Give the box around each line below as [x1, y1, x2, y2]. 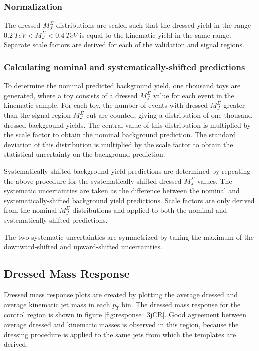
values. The [197, 175, 232, 186]
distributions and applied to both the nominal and [72, 205, 227, 215]
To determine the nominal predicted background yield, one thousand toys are [4, 80, 241, 91]
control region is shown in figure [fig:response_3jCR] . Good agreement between [4, 309, 246, 320]
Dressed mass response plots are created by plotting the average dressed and [4, 289, 238, 299]
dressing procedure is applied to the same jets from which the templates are [4, 329, 236, 339]
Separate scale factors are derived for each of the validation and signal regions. [4, 39, 244, 50]
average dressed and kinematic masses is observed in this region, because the [4, 319, 239, 329]
